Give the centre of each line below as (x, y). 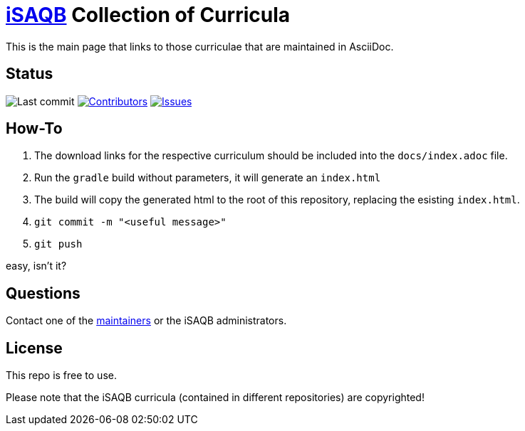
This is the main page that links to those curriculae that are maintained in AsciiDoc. (200, 46)
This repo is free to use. (61, 376)
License (34, 348)
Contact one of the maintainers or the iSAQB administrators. (146, 321)
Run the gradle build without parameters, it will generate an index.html (208, 178)
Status (30, 74)
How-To (34, 129)
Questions (43, 293)
